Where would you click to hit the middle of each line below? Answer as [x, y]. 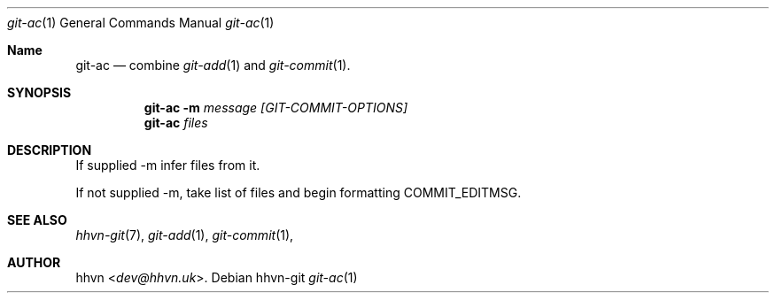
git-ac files [176, 123]
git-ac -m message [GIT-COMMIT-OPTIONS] [276, 108]
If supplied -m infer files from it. [168, 165]
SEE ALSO [37, 220]
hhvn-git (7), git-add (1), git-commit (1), [185, 235]
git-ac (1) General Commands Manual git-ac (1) [141, 23]
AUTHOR [34, 262]
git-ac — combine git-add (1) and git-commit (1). [213, 65]
